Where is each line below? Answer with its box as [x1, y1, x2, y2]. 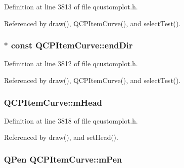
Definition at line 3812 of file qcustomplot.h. [4, 58, 138, 69]
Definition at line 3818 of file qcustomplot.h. [4, 115, 138, 126]
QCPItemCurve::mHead [4, 96, 102, 108]
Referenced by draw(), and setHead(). [4, 132, 118, 142]
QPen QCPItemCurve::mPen [4, 153, 122, 165]
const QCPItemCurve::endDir [11, 39, 133, 51]
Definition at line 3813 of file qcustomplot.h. [4, 1, 138, 11]
